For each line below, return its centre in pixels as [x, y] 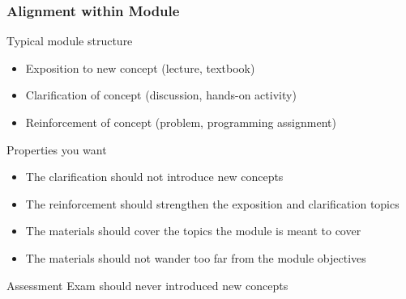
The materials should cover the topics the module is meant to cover [193, 231]
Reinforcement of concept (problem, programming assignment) [181, 122]
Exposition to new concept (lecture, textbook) [140, 67]
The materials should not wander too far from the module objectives [196, 257]
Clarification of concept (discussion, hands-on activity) [161, 95]
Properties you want [57, 149]
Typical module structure [70, 41]
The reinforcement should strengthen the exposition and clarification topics [212, 203]
